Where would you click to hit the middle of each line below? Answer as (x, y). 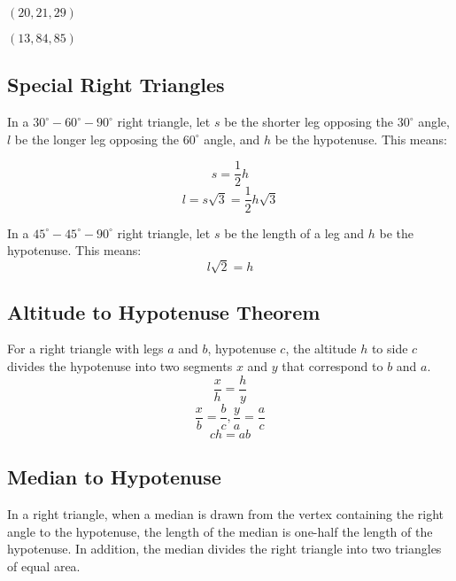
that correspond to (332, 366)
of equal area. (44, 566)
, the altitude (321, 349)
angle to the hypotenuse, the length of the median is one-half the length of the (220, 531)
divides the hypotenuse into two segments (120, 366)
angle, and (232, 139)
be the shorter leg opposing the (309, 122)
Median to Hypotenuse (114, 477)
